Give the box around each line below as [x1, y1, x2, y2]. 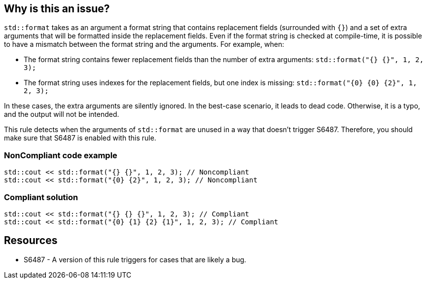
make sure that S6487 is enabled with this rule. [4, 134, 156, 142]
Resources [4, 234, 58, 247]
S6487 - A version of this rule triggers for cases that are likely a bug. [24, 255, 247, 264]
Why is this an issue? [4, 2, 110, 15]
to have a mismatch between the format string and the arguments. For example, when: [4, 40, 284, 49]
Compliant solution [4, 192, 78, 202]
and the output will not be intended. [4, 110, 119, 119]
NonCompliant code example [4, 150, 117, 160]
